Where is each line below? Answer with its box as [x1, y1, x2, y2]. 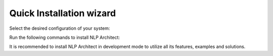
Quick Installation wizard [9, 8, 116, 19]
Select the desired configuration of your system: [9, 25, 110, 31]
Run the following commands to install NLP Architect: [9, 34, 120, 40]
